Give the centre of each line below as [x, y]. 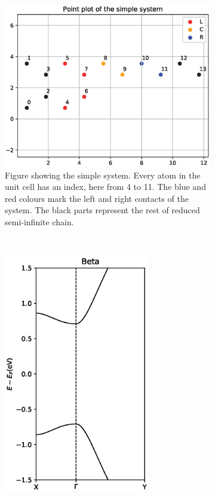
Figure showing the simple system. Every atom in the [103, 175]
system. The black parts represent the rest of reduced [102, 210]
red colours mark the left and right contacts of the [97, 198]
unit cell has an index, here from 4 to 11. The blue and [105, 187]
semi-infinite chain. [39, 222]
